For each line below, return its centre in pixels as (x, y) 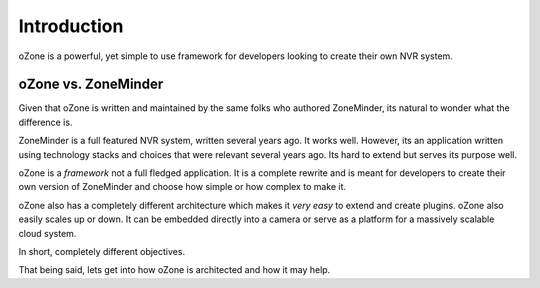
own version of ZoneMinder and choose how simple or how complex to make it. (182, 187)
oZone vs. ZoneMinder (91, 84)
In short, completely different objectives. (101, 251)
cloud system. (47, 233)
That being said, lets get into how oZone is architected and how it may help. (174, 270)
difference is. (45, 122)
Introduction (71, 26)
